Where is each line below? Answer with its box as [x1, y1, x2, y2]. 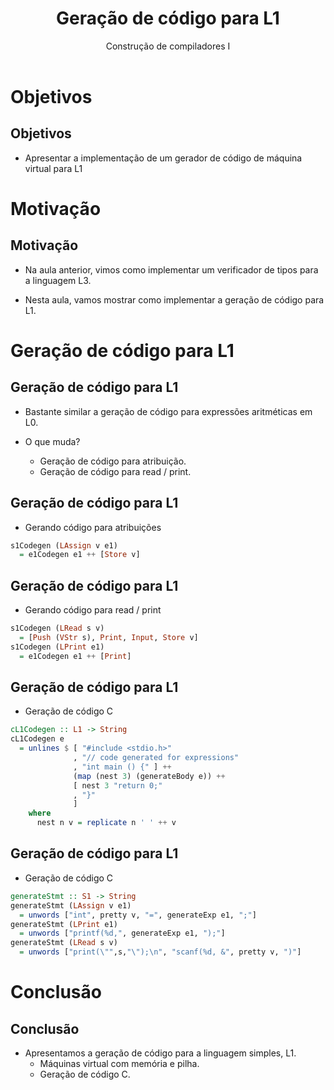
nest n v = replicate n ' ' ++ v [36, 818, 177, 828]
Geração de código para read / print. [39, 465, 192, 477]
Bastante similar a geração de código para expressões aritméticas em [24, 405, 313, 417]
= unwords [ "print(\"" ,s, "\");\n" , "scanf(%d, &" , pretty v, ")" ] [19, 947, 302, 957]
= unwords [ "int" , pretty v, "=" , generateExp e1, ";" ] [19, 910, 257, 920]
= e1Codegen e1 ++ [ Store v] [19, 550, 141, 560]
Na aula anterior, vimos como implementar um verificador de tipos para [24, 263, 319, 276]
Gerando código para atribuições [24, 521, 162, 533]
